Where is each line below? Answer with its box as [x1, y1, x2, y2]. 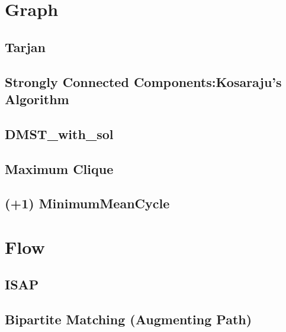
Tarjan [5, 37, 46, 56]
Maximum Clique [5, 159, 114, 178]
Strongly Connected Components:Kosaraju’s [5, 72, 282, 91]
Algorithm [5, 89, 69, 108]
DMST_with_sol [5, 124, 114, 143]
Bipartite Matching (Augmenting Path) [5, 310, 252, 328]
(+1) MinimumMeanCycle [5, 194, 170, 212]
